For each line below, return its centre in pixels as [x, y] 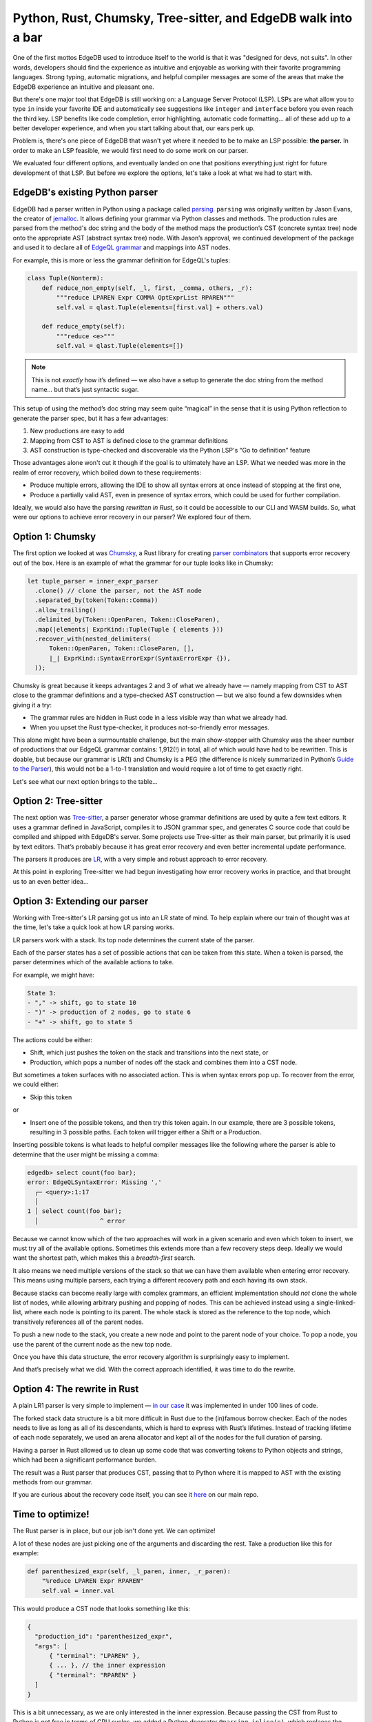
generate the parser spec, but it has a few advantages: [91, 418]
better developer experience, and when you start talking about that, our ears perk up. [134, 128]
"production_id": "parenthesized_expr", [104, 1637]
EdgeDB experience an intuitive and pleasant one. [83, 87]
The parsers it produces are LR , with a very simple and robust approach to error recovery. [140, 859]
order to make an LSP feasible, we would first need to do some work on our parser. [131, 150]
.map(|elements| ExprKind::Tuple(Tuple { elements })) [129, 629]
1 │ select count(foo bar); [74, 1211]
